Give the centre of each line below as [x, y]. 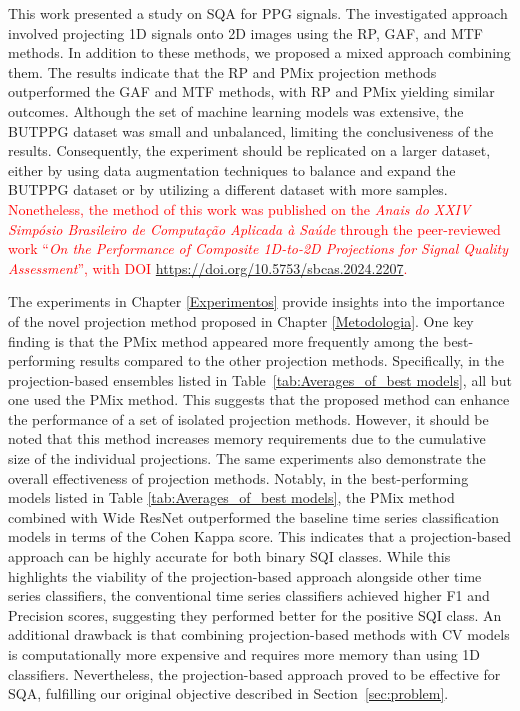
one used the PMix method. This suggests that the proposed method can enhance [259, 399]
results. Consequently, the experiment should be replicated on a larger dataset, [249, 150]
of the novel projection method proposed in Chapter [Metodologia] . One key [241, 320]
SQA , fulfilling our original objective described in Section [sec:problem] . [228, 693]
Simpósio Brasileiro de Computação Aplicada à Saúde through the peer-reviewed [254, 228]
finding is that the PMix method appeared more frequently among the [223, 340]
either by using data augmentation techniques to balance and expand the [232, 169]
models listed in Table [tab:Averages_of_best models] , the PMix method [231, 497]
